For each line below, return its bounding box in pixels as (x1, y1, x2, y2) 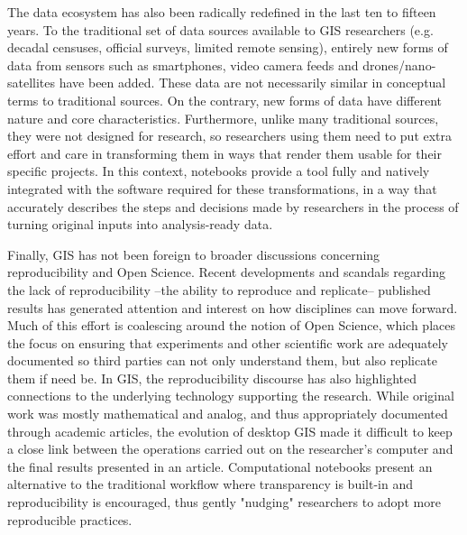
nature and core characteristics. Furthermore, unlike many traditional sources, (7, 108, 439, 127)
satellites (7, 73, 56, 92)
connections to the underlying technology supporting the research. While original (7, 386, 454, 405)
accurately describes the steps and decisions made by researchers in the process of (7, 197, 459, 216)
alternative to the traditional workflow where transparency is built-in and (7, 475, 413, 493)
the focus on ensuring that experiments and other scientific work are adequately (7, 333, 448, 352)
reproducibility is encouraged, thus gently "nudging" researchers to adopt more (7, 493, 441, 512)
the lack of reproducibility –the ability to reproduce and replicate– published (7, 280, 431, 299)
